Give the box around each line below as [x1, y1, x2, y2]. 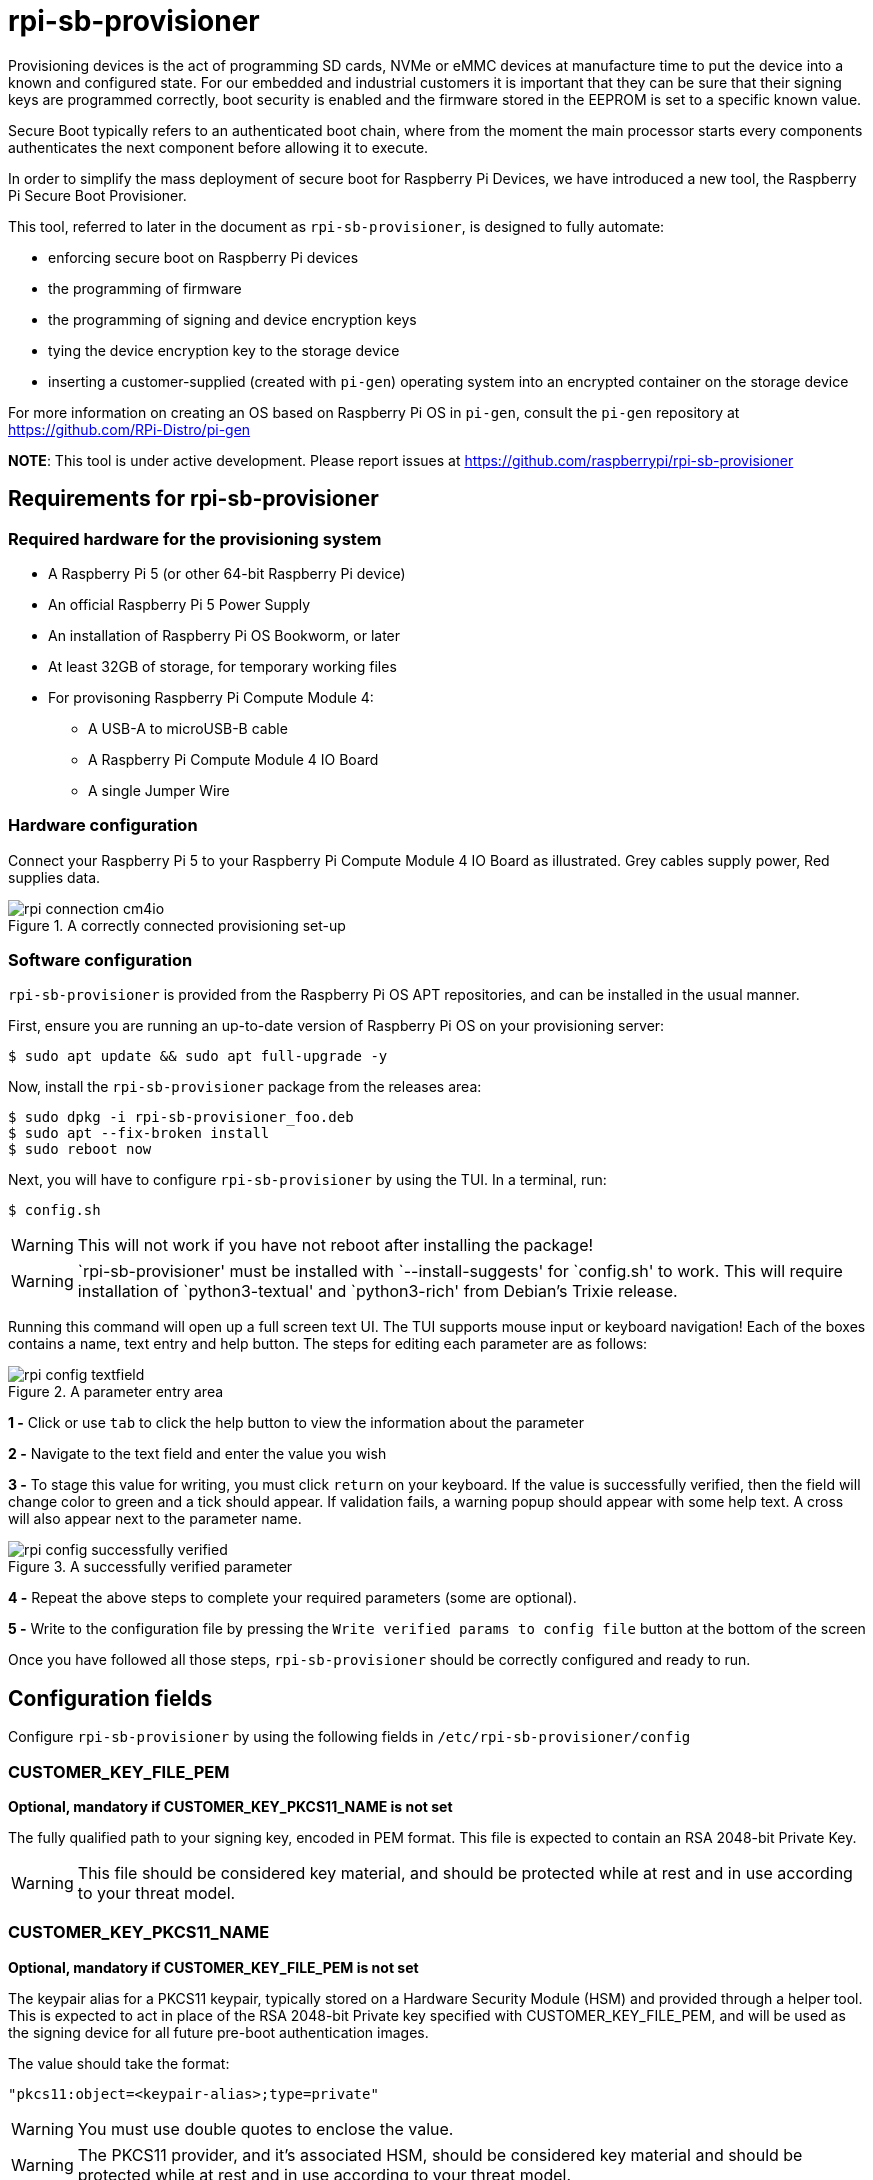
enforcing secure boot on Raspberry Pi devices [48, 248, 359, 266]
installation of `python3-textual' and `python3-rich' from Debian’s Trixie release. [77, 1281, 678, 1302]
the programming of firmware [48, 279, 242, 297]
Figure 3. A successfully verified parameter [8, 1558, 293, 1576]
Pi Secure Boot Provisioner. [8, 186, 187, 204]
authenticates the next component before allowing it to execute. [8, 138, 429, 156]
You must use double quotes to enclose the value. [77, 2118, 454, 2139]
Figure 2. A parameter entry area [8, 1383, 224, 1401]
